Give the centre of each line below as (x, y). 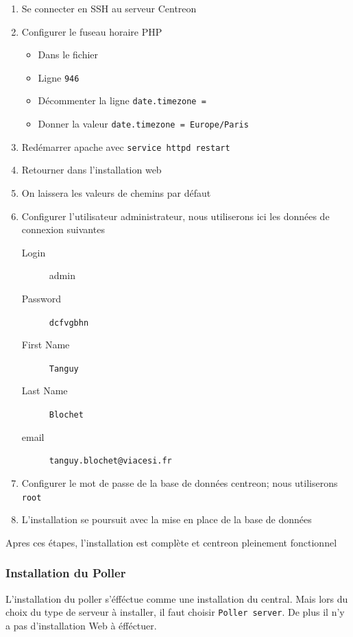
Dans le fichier (68, 55)
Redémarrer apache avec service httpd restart (126, 146)
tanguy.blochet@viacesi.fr (110, 461)
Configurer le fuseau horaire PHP (92, 31)
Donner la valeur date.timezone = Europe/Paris (143, 124)
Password (41, 298)
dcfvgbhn (69, 323)
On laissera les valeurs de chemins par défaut (116, 193)
